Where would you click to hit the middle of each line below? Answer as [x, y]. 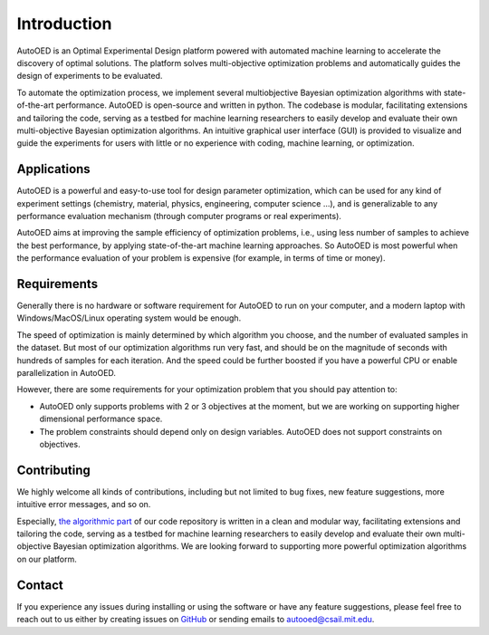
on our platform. [47, 559]
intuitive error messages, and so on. [84, 505]
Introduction [64, 24]
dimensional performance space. [101, 419]
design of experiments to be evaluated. [90, 76]
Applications [53, 169]
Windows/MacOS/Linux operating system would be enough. [129, 318]
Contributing [53, 470]
